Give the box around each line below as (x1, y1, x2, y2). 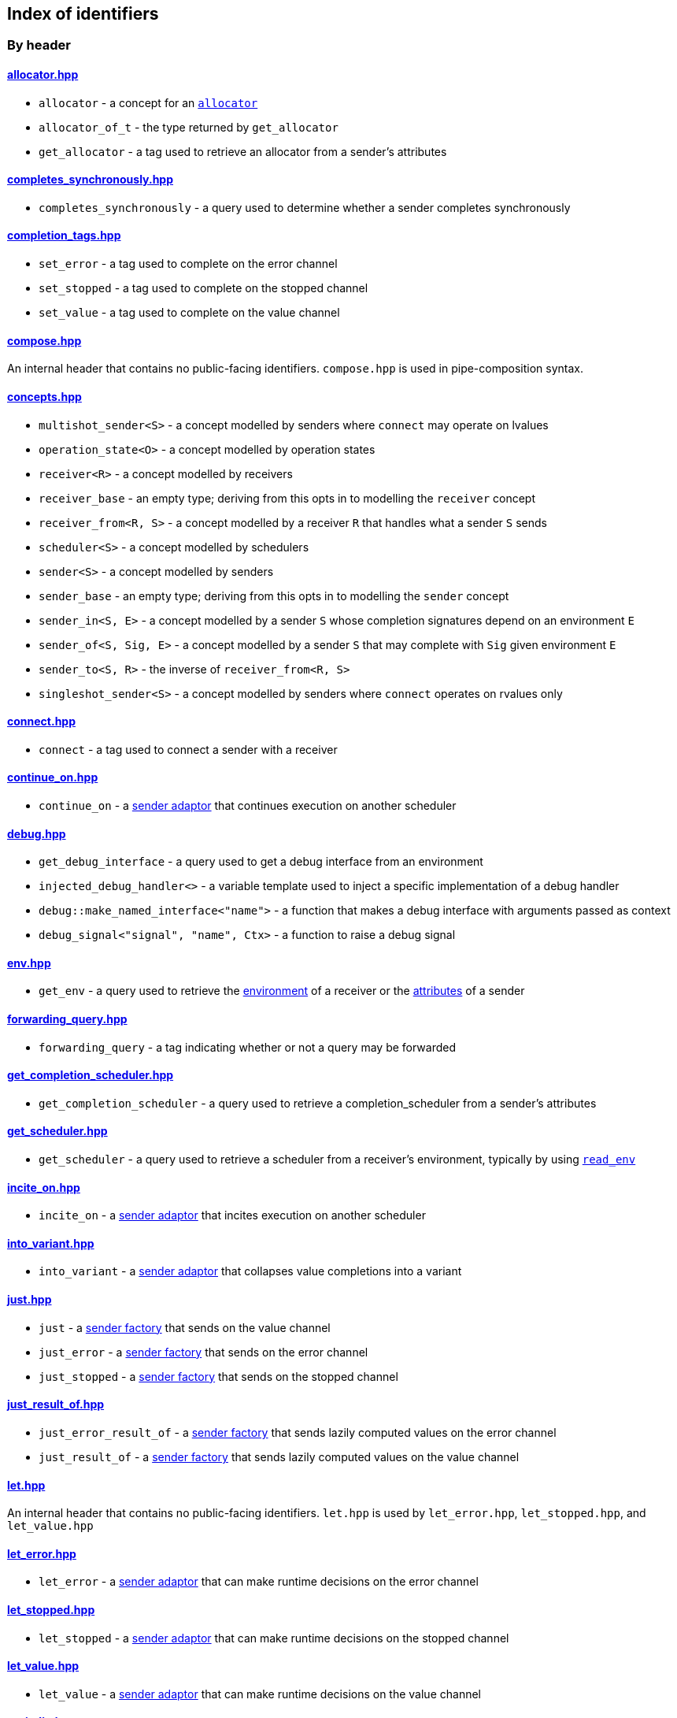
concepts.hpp (7, 389, 82, 403)
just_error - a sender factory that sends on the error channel (39, 1345, 368, 1359)
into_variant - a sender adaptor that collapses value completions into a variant (39, 1264, 462, 1278)
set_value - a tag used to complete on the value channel (39, 306, 340, 320)
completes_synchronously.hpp (7, 173, 174, 187)
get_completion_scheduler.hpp (7, 1068, 174, 1082)
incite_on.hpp (7, 1180, 80, 1194)
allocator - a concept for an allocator (39, 95, 258, 109)
